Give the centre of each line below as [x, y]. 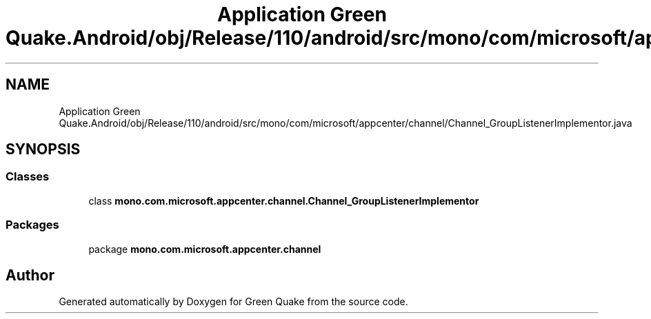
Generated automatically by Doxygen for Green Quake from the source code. [233, 302]
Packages [32, 225]
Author [30, 275]
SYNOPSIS [43, 150]
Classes [28, 177]
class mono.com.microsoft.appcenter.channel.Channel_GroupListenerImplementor [284, 200]
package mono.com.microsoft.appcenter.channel [205, 249]
